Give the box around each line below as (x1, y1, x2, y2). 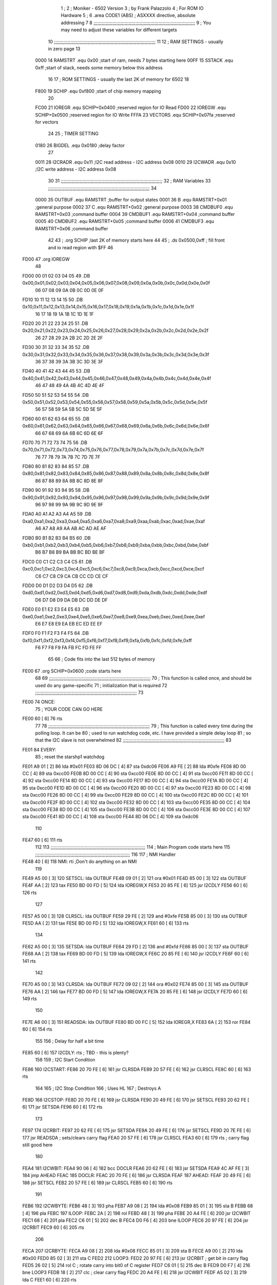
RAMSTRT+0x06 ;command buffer (35, 225, 108, 231)
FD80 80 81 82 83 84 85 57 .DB (22, 463, 89, 470)
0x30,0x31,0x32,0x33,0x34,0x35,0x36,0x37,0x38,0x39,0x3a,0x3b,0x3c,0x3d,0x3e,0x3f (22, 351, 210, 357)
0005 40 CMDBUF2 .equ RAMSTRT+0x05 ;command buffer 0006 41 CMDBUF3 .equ (35, 218, 214, 225)
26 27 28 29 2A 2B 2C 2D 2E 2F (35, 335, 103, 341)
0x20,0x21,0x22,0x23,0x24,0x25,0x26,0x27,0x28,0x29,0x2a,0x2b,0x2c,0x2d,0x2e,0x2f (22, 327, 209, 334)
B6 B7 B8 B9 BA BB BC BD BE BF (35, 549, 105, 555)
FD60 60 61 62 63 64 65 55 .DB (22, 415, 90, 421)
